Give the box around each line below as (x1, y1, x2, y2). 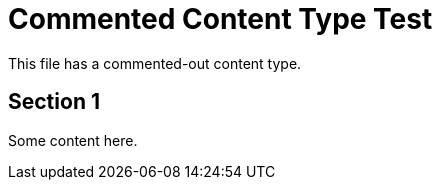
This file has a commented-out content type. (8, 54, 302, 72)
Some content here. (8, 131, 138, 149)
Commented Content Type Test (8, 2, 433, 36)
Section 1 (8, 89, 100, 115)
